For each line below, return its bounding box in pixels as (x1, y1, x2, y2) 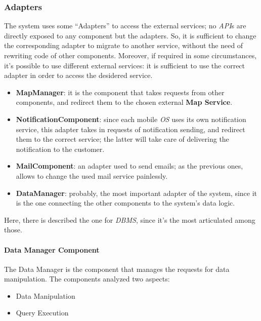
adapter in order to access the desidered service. (4, 70, 153, 81)
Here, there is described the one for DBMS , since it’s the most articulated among (4, 214, 255, 225)
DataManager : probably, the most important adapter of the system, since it (16, 187, 257, 198)
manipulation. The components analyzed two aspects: (4, 273, 170, 284)
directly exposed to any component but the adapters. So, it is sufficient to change (4, 30, 256, 41)
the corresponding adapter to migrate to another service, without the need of (4, 40, 243, 51)
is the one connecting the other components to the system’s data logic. (16, 197, 235, 208)
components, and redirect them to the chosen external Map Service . (16, 97, 233, 107)
